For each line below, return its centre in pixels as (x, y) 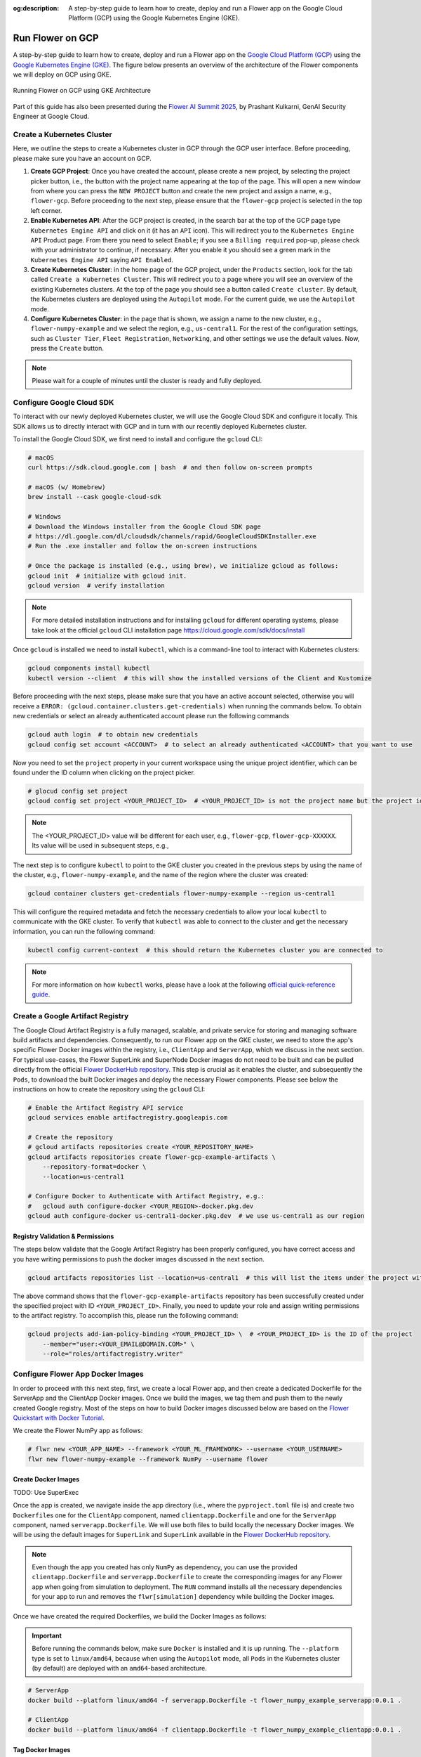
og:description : (36, 8)
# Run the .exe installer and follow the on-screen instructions (142, 546)
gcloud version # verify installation (96, 585)
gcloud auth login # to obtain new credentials (113, 735)
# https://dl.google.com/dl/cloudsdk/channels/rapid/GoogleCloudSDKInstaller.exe (172, 537)
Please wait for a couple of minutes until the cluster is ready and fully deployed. (147, 380)
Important (47, 1636)
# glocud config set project (78, 791)
